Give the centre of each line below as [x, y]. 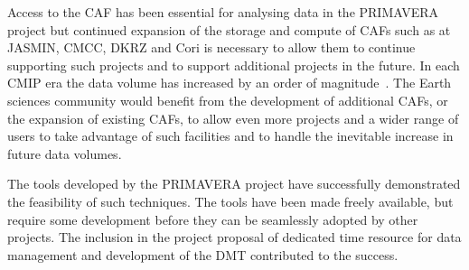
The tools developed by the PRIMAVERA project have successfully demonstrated [234, 184]
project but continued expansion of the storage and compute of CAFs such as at [229, 29]
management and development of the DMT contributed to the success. [203, 254]
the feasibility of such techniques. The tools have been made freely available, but [230, 201]
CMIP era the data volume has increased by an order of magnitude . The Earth [230, 83]
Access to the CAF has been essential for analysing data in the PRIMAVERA [223, 12]
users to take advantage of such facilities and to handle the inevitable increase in [230, 136]
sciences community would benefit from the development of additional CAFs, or [228, 100]
